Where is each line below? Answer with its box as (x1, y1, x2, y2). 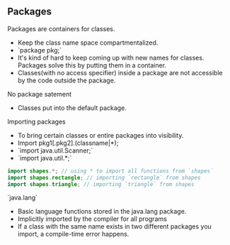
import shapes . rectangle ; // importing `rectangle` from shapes (7, 174, 201, 181)
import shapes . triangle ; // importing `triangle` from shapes (7, 180, 195, 187)
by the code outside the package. (17, 76, 116, 85)
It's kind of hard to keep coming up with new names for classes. (17, 53, 205, 62)
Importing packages (7, 117, 66, 126)
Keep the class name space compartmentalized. (17, 38, 159, 47)
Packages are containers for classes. (7, 24, 115, 33)
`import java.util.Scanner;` (17, 146, 93, 155)
